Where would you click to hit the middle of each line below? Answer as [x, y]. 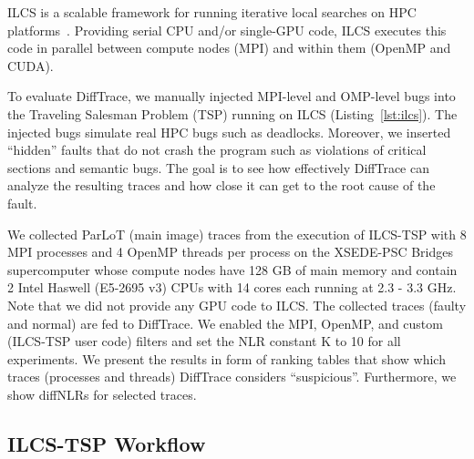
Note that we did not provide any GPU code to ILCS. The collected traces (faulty [237, 305]
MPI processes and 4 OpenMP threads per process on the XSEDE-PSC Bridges [230, 252]
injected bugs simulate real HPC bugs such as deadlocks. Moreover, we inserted [229, 132]
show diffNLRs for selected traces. [102, 394]
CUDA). [31, 65]
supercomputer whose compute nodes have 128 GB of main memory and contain [232, 269]
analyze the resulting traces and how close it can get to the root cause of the [222, 185]
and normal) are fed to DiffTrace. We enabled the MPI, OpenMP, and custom [225, 323]
